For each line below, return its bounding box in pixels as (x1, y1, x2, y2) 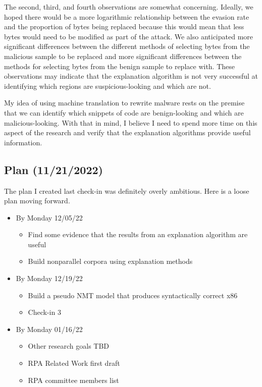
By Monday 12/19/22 (16, 273, 83, 284)
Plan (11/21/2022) (4, 161, 103, 177)
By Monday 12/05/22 (16, 212, 83, 223)
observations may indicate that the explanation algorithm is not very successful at (4, 71, 258, 81)
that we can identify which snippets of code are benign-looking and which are (4, 107, 244, 118)
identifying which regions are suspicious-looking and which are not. (4, 80, 211, 91)
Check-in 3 (28, 307, 61, 317)
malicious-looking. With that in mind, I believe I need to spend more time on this (4, 117, 257, 128)
